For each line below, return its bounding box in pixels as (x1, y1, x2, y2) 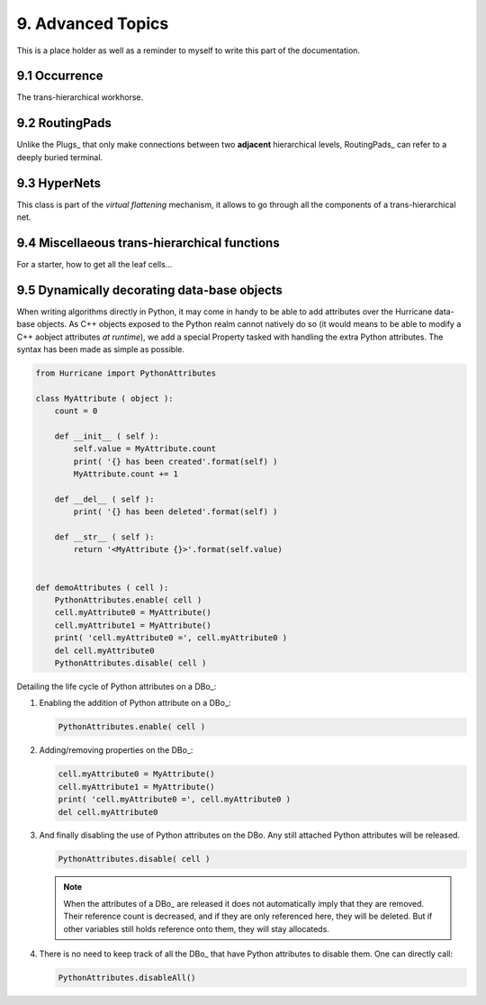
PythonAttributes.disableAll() (58, 973, 197, 982)
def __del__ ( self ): (54, 493, 155, 504)
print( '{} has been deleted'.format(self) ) (73, 507, 278, 517)
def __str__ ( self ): (54, 532, 155, 542)
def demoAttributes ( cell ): (35, 582, 169, 593)
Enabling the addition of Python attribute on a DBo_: (39, 698, 231, 709)
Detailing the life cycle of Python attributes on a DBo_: (16, 681, 217, 692)
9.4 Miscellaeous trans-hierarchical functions (16, 235, 280, 250)
